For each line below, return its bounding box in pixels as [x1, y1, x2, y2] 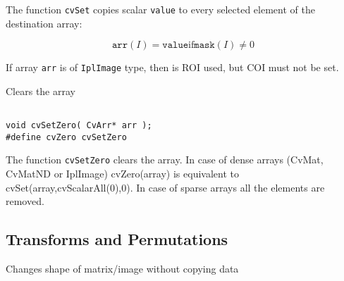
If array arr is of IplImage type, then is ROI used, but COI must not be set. [6, 60, 339, 75]
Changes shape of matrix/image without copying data [6, 261, 239, 276]
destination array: [6, 15, 82, 30]
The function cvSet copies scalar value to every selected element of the [6, 2, 315, 16]
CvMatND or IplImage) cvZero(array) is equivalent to [6, 166, 239, 181]
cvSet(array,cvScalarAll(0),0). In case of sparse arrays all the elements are [6, 180, 325, 194]
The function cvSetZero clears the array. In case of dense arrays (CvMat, [6, 152, 324, 167]
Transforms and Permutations [6, 228, 228, 250]
